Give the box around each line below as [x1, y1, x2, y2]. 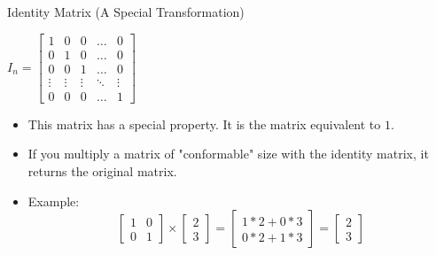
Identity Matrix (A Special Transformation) [7, 3, 245, 20]
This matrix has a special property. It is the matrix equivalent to [27, 114, 381, 133]
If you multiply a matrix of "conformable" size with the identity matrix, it [27, 144, 429, 163]
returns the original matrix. [27, 161, 177, 180]
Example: [27, 191, 80, 210]
